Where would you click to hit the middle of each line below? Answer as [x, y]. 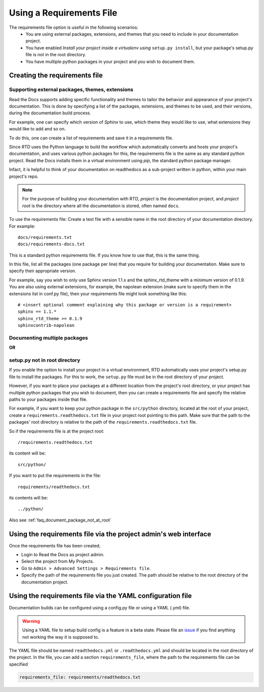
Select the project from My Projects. [58, 562]
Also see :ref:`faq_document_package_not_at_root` [60, 520]
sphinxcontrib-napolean [46, 325]
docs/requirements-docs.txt [51, 244]
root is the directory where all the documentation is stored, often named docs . [101, 206]
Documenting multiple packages [48, 338]
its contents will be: [29, 497]
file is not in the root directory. [56, 55]
